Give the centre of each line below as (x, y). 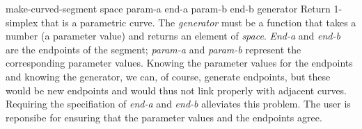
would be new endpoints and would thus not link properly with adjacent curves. (176, 90)
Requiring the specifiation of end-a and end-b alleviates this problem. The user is (178, 104)
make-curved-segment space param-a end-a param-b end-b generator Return (168, 8)
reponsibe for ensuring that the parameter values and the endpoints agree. (164, 117)
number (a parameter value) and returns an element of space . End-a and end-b (173, 36)
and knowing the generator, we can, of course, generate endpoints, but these (168, 76)
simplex (22, 22)
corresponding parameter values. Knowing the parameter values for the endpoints (179, 63)
